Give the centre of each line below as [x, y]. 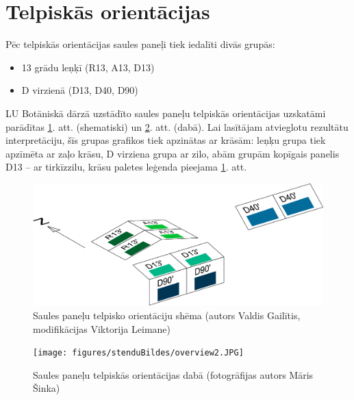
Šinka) [47, 388]
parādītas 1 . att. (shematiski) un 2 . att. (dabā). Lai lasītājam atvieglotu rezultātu [177, 126]
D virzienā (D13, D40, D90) [80, 90]
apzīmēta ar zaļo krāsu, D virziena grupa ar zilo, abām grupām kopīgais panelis [173, 153]
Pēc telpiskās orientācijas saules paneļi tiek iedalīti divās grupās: [140, 44]
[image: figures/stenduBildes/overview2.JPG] [138, 353]
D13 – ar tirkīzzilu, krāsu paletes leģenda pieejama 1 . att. [126, 167]
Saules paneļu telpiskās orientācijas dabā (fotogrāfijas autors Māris [173, 374]
